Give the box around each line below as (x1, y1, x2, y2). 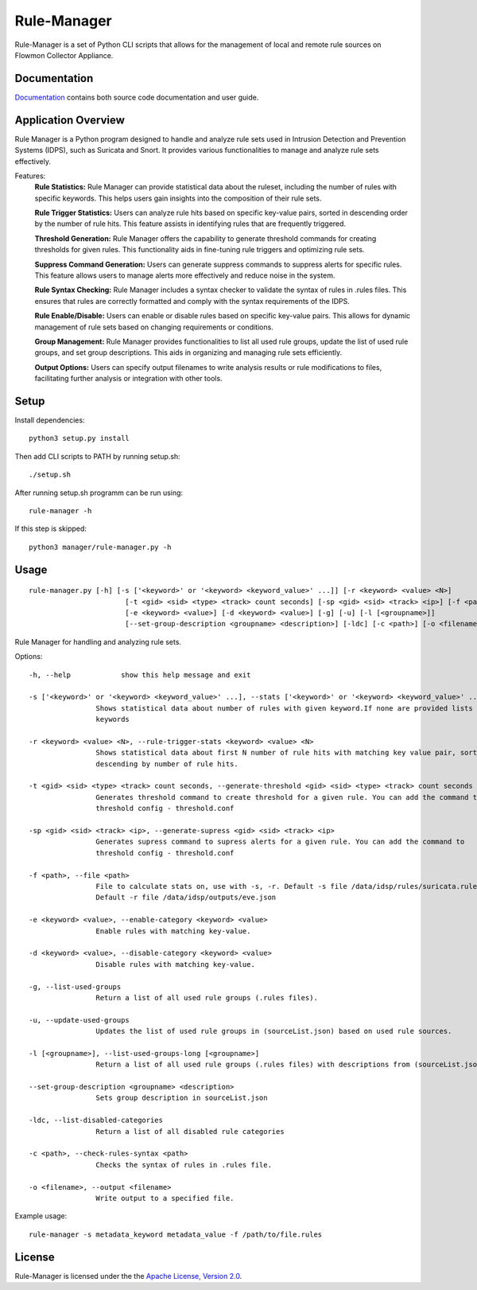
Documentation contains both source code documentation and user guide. (14, 92, 259, 102)
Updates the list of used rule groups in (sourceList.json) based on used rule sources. (95, 1027, 452, 1036)
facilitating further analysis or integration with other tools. (34, 374, 223, 384)
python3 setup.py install (29, 434, 130, 443)
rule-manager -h (29, 506, 92, 516)
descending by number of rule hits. (95, 759, 238, 768)
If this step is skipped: (14, 524, 87, 533)
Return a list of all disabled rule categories (95, 1127, 285, 1136)
